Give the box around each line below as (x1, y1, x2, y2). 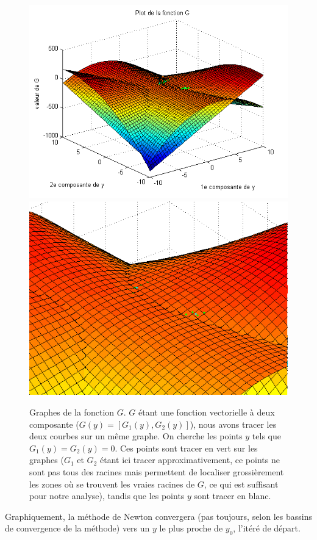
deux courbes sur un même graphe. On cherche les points (29, 430, 243, 442)
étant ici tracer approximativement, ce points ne (99, 453, 280, 466)
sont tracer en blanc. (194, 489, 271, 502)
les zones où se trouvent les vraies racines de (29, 477, 195, 490)
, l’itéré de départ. (233, 522, 301, 535)
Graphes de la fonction (29, 406, 115, 419)
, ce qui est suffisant (204, 477, 279, 490)
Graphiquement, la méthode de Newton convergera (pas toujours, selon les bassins (5, 509, 312, 522)
